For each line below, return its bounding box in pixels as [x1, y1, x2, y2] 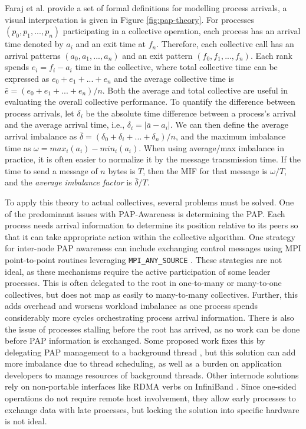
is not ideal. [5, 415, 47, 427]
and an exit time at [75, 38, 146, 50]
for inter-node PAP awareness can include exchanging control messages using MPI [5, 242, 301, 254]
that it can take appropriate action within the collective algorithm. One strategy [5, 230, 295, 242]
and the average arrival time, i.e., [5, 118, 125, 131]
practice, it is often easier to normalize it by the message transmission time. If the [5, 153, 301, 165]
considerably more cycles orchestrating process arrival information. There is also [5, 311, 294, 323]
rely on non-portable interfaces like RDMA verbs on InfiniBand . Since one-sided [5, 380, 297, 393]
